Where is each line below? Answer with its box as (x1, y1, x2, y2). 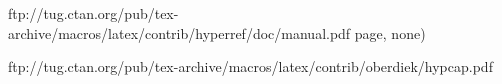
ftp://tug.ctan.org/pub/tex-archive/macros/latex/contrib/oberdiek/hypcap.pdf (8, 56, 493, 77)
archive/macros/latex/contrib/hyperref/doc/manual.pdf (8, 22, 351, 43)
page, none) (354, 22, 426, 43)
